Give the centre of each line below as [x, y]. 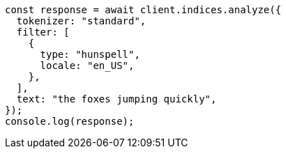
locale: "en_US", [87, 66]
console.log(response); [70, 121]
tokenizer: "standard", [81, 21]
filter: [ [43, 32]
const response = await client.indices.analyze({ [143, 10]
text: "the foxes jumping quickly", [116, 99]
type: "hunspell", [90, 54]
